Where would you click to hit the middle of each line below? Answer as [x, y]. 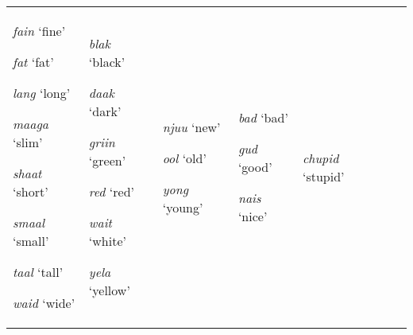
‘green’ [107, 160]
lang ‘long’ [42, 93]
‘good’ [255, 167]
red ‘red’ [112, 191]
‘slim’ [28, 142]
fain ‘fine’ [39, 31]
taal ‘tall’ [38, 272]
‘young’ [183, 207]
